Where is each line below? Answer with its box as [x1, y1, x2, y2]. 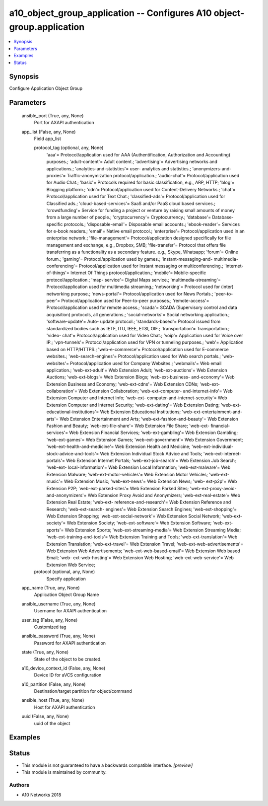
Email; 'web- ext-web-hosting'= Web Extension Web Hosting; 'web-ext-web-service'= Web [46, 555, 234, 561]
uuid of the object [34, 720, 70, 726]
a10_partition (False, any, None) [21, 681, 86, 687]
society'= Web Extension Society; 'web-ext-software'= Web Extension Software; [46, 520, 212, 526]
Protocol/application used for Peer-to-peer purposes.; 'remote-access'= [61, 297, 209, 303]
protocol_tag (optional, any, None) [34, 145, 104, 151]
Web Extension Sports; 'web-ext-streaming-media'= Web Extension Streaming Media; [65, 527, 241, 533]
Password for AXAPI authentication [34, 640, 106, 646]
